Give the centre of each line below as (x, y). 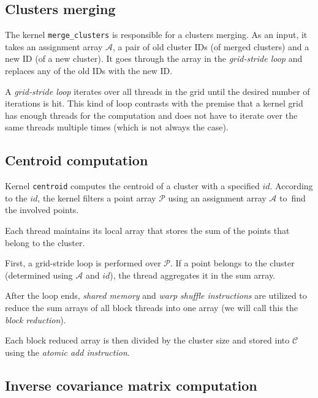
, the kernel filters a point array (97, 197)
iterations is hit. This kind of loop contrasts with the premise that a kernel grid (154, 103)
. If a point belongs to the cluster (232, 263)
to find (292, 197)
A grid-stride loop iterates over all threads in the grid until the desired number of (157, 91)
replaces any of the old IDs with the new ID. (89, 71)
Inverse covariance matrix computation (131, 385)
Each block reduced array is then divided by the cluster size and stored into (147, 340)
